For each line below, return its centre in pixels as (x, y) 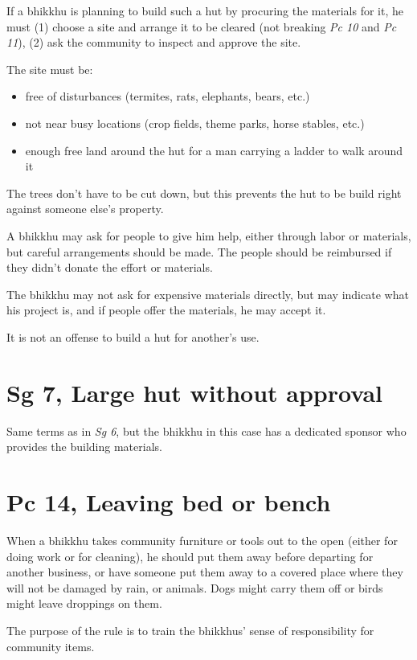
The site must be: (50, 69)
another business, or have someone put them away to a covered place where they (205, 572)
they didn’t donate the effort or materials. (110, 267)
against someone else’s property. (85, 209)
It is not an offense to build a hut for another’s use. (133, 336)
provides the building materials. (84, 447)
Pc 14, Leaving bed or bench (169, 502)
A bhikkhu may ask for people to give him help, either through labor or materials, (209, 235)
